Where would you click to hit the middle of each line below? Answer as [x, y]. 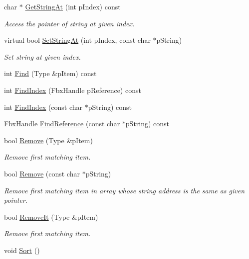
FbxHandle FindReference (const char [62, 124]
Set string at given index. [42, 56]
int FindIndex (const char [43, 107]
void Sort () [22, 250]
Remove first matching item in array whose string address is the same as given [124, 190]
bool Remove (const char [42, 173]
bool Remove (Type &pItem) [48, 140]
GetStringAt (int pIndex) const [73, 6]
